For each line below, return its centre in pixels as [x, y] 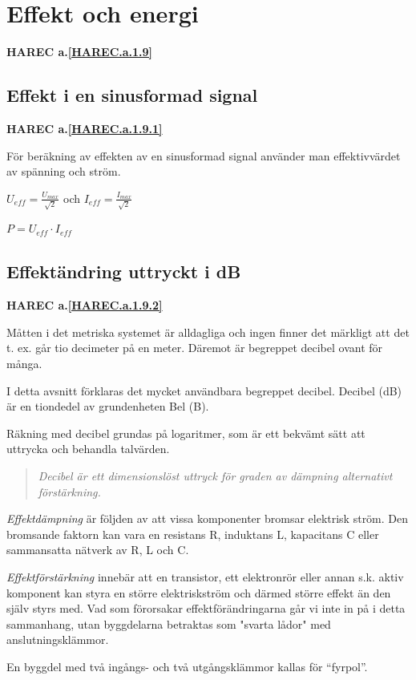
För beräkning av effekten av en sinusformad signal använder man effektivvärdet [204, 155]
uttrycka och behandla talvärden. [88, 449]
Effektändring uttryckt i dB [124, 271]
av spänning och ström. [64, 171]
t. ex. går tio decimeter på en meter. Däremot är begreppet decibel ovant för [195, 348]
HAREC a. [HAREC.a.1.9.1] [85, 128]
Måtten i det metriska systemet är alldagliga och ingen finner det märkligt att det [208, 332]
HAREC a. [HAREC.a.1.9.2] [85, 305]
